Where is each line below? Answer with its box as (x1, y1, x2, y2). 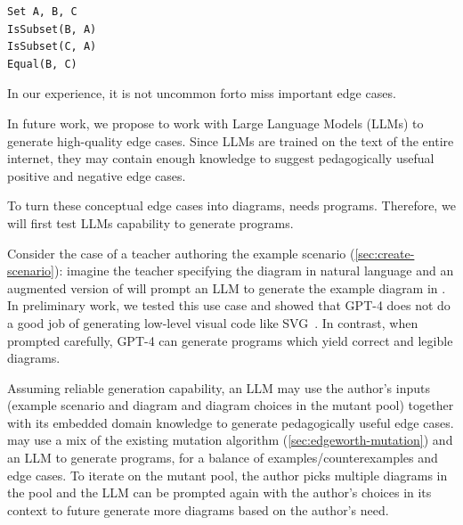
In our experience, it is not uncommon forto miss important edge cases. (7, 84, 396, 103)
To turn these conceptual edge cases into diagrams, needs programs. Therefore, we (7, 196, 456, 215)
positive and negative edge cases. (7, 166, 186, 185)
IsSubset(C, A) (7, 40, 97, 53)
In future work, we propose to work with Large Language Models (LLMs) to (7, 113, 424, 132)
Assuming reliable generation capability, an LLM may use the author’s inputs (7, 378, 430, 397)
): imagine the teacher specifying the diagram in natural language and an (54, 261, 454, 280)
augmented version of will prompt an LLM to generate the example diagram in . (7, 278, 446, 297)
